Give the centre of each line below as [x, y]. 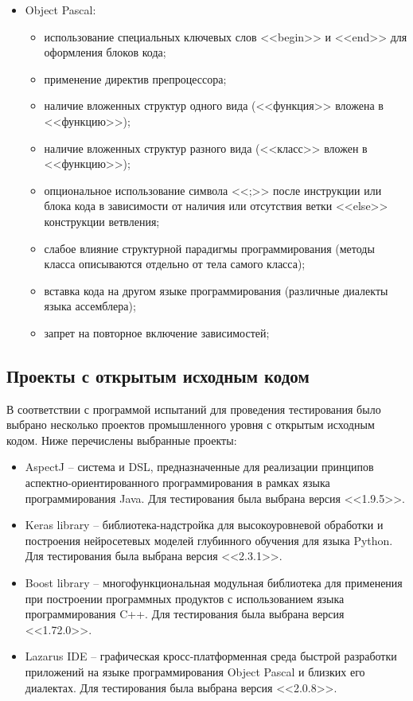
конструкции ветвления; [102, 221]
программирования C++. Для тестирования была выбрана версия [185, 614]
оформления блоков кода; [105, 52]
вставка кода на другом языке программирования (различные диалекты [216, 290]
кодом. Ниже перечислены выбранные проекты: [122, 440]
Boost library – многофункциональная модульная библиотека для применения [214, 583]
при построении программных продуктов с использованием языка [185, 598]
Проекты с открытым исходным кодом [158, 375]
